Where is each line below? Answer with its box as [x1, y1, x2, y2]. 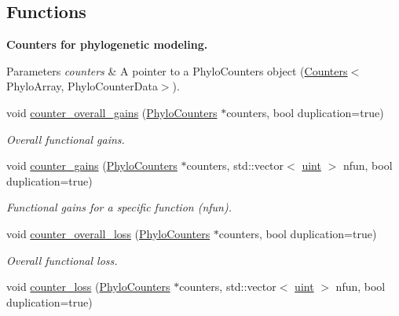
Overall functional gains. [6, 130, 125, 147]
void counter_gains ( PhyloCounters [6, 157, 178, 174]
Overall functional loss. [6, 252, 118, 268]
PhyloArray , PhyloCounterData [6, 78, 158, 94]
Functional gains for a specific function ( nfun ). [6, 199, 232, 215]
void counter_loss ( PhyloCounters [6, 278, 170, 295]
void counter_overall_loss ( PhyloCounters [6, 225, 210, 241]
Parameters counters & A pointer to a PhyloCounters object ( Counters [6, 62, 348, 79]
